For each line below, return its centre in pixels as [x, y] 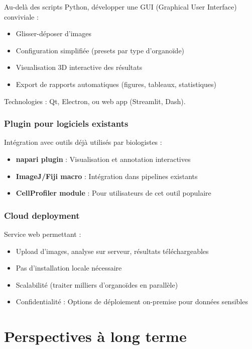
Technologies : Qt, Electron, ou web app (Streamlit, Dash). [95, 101]
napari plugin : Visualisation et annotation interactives [103, 159]
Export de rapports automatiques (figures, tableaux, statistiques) [116, 84]
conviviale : [21, 16]
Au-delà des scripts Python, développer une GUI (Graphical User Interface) [120, 7]
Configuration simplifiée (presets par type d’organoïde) [100, 50]
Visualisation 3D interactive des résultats [79, 67]
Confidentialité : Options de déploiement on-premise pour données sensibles [132, 301]
